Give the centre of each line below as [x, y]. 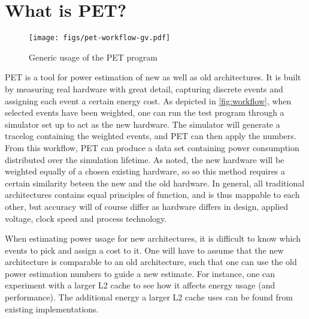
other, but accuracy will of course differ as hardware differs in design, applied [147, 206]
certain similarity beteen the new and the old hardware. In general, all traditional [155, 183]
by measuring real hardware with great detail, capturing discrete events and [144, 88]
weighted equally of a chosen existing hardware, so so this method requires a [145, 171]
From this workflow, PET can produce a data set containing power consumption [152, 147]
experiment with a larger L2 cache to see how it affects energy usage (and [140, 285]
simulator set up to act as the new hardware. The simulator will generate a [143, 124]
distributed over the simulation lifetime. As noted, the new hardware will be [145, 159]
